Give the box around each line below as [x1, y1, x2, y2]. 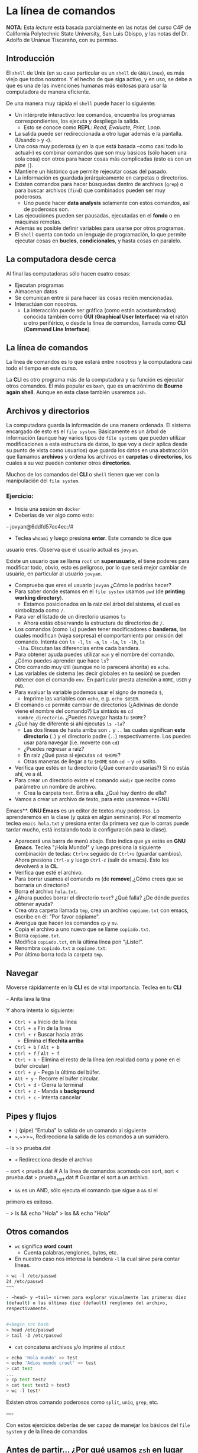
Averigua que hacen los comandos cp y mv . [14, 920, 119, 927]
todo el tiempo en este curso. [6, 364, 78, 372]
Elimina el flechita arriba [23, 1037, 84, 1044]
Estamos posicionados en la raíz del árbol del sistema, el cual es [23, 600, 180, 608]
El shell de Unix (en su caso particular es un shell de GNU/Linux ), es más [6, 69, 185, 76]
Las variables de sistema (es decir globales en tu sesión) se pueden [14, 670, 180, 677]
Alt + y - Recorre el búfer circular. [14, 1075, 99, 1082]
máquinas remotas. [14, 218, 62, 225]
